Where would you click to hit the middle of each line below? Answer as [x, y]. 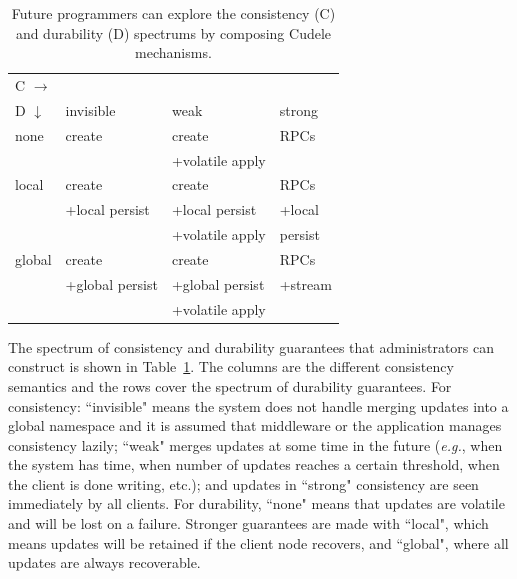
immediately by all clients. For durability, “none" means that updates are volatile [256, 503]
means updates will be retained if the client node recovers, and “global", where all [258, 542]
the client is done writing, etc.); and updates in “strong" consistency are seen [243, 483]
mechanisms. [173, 52]
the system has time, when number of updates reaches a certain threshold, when [254, 464]
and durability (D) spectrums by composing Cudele [173, 32]
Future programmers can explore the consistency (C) [173, 13]
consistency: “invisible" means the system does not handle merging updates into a [258, 405]
